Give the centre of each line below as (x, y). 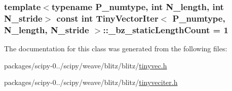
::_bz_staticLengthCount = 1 (166, 29)
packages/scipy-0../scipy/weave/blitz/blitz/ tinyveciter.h (91, 82)
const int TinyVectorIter (107, 18)
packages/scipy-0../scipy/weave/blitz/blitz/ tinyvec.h (86, 65)
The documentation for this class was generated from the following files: (116, 49)
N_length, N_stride (47, 29)
